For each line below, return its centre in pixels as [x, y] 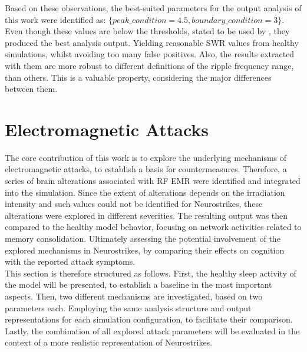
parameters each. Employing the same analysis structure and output [128, 307]
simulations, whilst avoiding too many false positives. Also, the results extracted [150, 54]
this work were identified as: [55, 19]
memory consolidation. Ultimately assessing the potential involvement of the [143, 238]
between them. [31, 89]
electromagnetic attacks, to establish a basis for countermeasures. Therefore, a [146, 169]
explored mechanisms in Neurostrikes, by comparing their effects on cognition [145, 250]
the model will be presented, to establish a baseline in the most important [138, 284]
